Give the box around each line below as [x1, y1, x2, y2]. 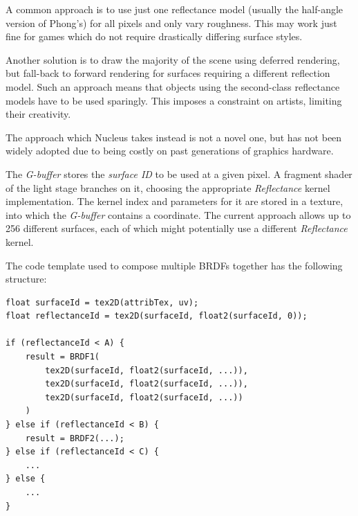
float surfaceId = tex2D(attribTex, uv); [6, 297, 199, 308]
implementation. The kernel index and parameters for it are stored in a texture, [6, 194, 343, 208]
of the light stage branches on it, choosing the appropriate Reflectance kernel [6, 180, 330, 195]
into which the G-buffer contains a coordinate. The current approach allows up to [6, 207, 351, 222]
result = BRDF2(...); [25, 433, 124, 443]
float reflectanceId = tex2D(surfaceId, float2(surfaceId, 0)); [6, 311, 308, 321]
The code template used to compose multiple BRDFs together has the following [6, 258, 343, 272]
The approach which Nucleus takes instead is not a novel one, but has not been [6, 130, 342, 144]
